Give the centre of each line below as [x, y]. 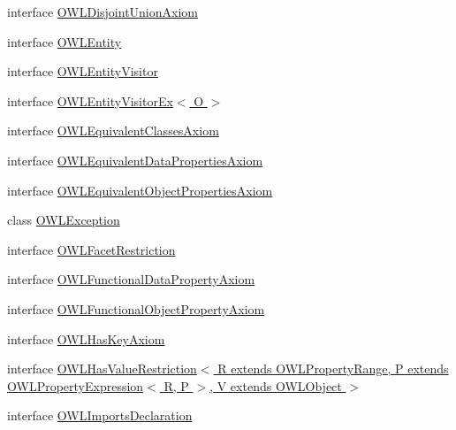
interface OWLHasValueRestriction [102, 369]
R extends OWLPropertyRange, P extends [333, 369]
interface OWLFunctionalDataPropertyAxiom [131, 279]
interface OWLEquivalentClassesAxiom [113, 131]
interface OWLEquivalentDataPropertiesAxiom [135, 160]
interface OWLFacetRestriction [91, 249]
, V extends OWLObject [276, 385]
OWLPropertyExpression [76, 385]
